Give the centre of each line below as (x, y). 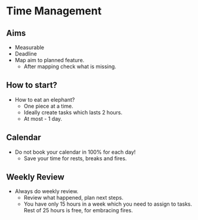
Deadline (26, 54)
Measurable (30, 47)
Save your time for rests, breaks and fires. (75, 158)
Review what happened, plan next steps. (73, 198)
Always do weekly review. (47, 191)
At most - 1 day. (43, 118)
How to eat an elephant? (45, 99)
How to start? (32, 85)
